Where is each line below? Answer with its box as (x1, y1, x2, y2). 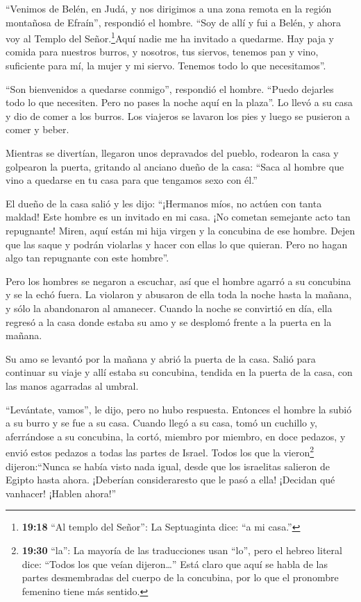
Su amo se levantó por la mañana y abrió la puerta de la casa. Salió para (6, 351, 316, 365)
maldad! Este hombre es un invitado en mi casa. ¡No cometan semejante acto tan (6, 209, 351, 224)
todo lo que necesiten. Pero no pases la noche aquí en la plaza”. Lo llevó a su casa (6, 95, 353, 110)
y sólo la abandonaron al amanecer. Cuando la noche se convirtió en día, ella (6, 300, 333, 315)
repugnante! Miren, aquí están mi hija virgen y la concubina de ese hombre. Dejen (6, 223, 355, 237)
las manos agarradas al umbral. (6, 378, 139, 393)
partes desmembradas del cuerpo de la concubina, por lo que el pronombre (22, 570, 339, 585)
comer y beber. (6, 122, 69, 137)
